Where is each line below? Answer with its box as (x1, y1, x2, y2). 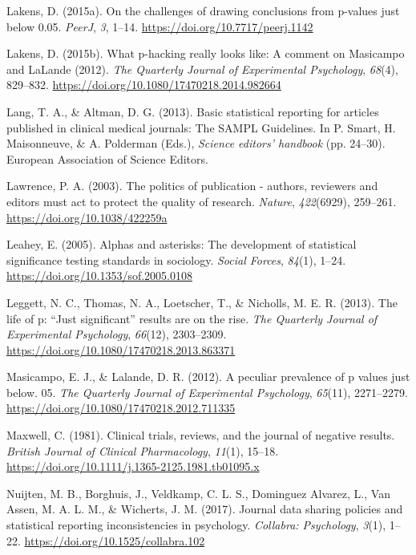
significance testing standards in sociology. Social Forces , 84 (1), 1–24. (6, 251, 346, 268)
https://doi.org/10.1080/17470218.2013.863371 (6, 341, 236, 358)
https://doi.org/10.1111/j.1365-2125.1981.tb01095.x (6, 458, 260, 475)
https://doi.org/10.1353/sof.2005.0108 (6, 267, 193, 284)
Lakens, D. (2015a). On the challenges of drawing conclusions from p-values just (6, 2, 400, 18)
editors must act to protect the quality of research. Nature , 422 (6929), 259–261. (6, 192, 397, 209)
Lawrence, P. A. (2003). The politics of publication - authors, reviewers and (6, 177, 378, 194)
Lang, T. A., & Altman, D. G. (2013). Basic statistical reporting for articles (6, 103, 379, 120)
